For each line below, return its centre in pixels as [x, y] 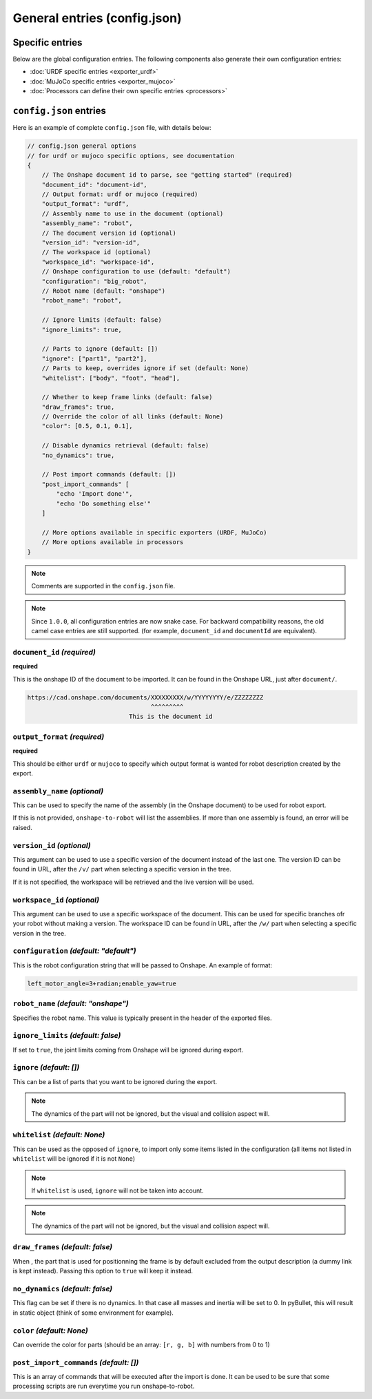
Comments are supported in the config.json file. [103, 586]
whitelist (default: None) [59, 1135]
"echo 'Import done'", [95, 494]
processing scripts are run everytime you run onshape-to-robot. [104, 1386]
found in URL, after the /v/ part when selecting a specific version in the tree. [122, 869]
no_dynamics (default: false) [63, 1289]
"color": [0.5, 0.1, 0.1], [87, 426]
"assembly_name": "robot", [87, 223]
